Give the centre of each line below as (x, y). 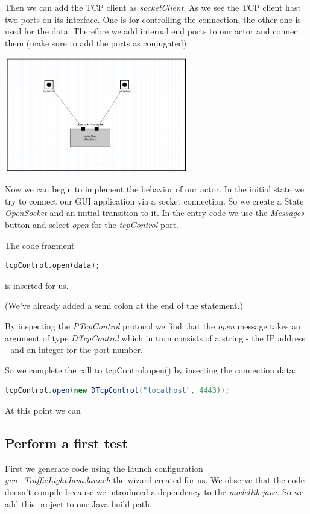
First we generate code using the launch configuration (104, 468)
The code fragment (40, 245)
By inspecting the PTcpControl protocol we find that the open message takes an (153, 326)
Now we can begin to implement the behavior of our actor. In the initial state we (154, 189)
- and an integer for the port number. (74, 350)
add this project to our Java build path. (78, 503)
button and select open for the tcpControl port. (92, 225)
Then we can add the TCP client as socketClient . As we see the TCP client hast (153, 7)
